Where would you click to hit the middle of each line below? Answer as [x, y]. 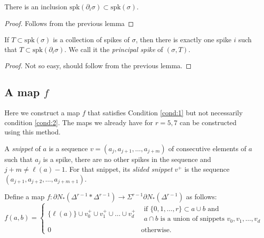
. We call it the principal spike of [114, 49]
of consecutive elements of [207, 148]
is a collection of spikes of [91, 40]
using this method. [33, 132]
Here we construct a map [42, 113]
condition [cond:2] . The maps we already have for [79, 122]
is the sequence [207, 169]
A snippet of [23, 148]
